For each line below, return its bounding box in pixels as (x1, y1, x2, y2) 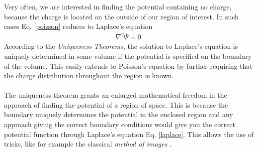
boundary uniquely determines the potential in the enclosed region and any (4, 109, 233, 120)
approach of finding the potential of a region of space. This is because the (4, 99, 228, 110)
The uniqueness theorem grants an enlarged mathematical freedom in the (4, 90, 227, 100)
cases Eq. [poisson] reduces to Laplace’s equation (4, 21, 153, 31)
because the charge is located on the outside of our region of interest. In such (4, 11, 239, 21)
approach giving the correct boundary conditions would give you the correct (4, 119, 236, 130)
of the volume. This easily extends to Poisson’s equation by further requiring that (4, 60, 253, 71)
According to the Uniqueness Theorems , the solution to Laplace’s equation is (4, 41, 238, 51)
